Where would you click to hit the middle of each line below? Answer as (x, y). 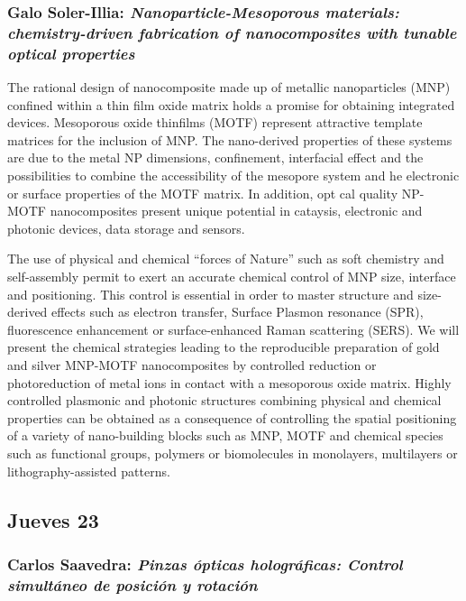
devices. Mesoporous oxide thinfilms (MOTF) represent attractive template (215, 122)
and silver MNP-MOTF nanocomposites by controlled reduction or (192, 364)
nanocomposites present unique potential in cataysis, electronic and (236, 211)
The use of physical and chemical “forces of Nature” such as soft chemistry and (226, 259)
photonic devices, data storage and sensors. (126, 228)
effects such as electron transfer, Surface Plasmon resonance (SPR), (238, 312)
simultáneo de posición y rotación (132, 584)
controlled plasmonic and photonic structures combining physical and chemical (224, 400)
